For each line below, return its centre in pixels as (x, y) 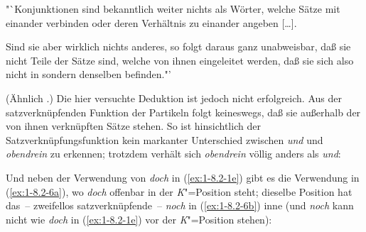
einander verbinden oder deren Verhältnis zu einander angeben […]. (151, 22)
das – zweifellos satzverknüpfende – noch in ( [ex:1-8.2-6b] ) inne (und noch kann (180, 205)
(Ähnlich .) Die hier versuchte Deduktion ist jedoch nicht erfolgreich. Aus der (174, 98)
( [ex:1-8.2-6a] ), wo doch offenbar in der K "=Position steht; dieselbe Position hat (179, 191)
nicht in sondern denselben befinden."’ (88, 74)
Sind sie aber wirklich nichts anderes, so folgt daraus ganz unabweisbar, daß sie (178, 46)
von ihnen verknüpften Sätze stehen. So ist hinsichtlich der (133, 126)
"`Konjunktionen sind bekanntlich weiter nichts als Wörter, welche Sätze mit (173, 9)
